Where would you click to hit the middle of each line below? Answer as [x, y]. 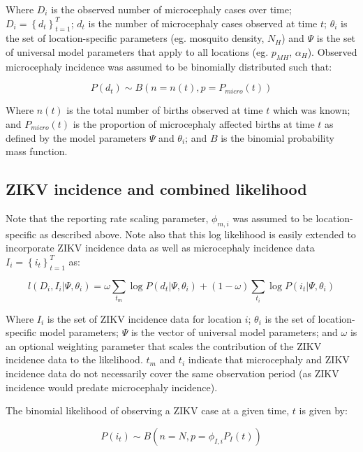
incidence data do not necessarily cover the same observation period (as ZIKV [172, 373]
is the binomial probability [277, 137]
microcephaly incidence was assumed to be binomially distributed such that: [169, 66]
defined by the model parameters [76, 137]
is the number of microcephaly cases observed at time [203, 23]
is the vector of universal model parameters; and [234, 332]
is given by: [323, 410]
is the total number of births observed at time [165, 110]
